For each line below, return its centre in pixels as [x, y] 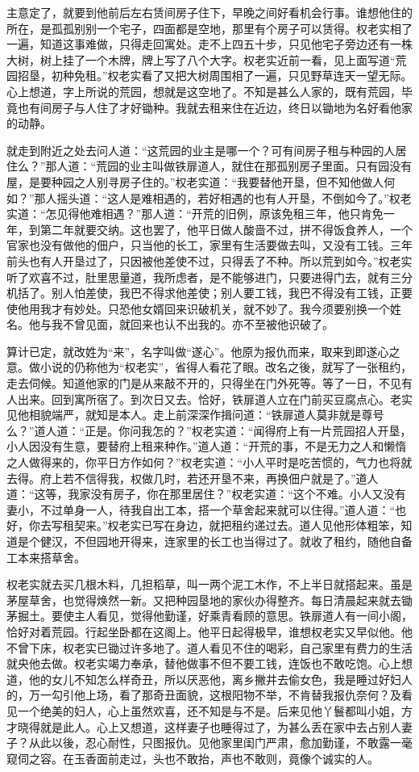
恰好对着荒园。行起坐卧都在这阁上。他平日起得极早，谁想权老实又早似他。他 [209, 631]
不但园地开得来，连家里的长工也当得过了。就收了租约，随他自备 [243, 541]
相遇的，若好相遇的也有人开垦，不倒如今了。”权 [276, 197]
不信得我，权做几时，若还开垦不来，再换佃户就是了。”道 [220, 478]
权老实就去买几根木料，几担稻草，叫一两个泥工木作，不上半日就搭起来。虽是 [209, 584]
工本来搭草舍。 [46, 557]
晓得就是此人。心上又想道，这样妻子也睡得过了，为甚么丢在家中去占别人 [209, 726]
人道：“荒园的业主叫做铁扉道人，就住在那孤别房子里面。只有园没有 [234, 166]
